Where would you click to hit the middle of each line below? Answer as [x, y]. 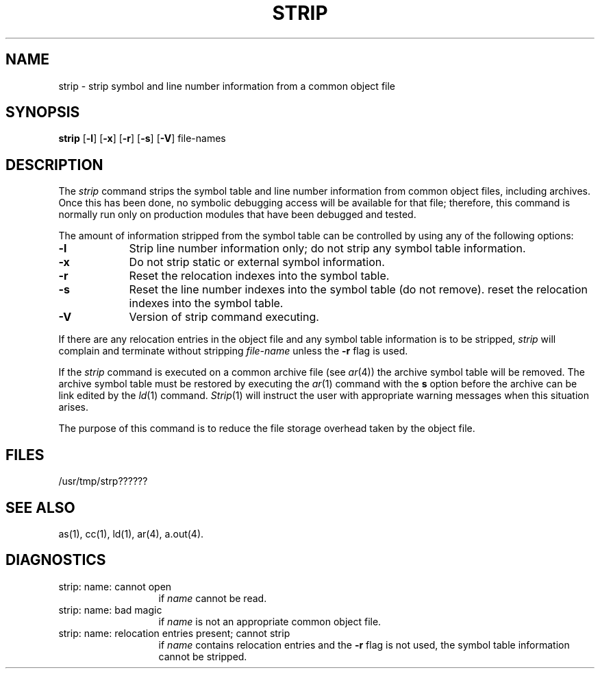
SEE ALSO [40, 507]
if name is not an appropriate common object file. [270, 621]
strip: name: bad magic [110, 610]
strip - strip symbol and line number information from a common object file [227, 86]
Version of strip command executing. [224, 317]
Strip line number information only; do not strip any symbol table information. [327, 249]
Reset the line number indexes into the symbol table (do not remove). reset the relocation [358, 290]
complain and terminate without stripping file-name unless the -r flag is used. [233, 351]
